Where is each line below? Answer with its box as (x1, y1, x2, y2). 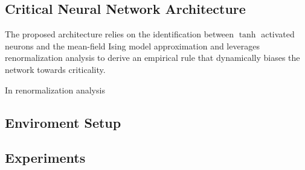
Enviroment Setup (5, 113, 121, 131)
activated (261, 28, 295, 40)
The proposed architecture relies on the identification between (5, 28, 234, 40)
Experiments (5, 148, 86, 167)
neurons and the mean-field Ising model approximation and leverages (5, 39, 260, 52)
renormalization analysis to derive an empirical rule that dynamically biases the (5, 51, 300, 64)
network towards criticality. (5, 63, 106, 75)
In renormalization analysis (5, 83, 105, 96)
